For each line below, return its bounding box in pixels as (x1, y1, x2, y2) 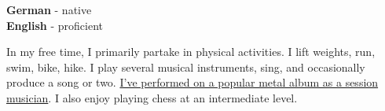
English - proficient (6, 17, 104, 33)
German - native (6, 2, 92, 17)
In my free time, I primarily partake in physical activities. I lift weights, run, (6, 43, 376, 60)
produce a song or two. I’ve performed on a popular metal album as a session (6, 74, 379, 91)
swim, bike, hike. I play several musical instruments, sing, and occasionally (6, 58, 365, 75)
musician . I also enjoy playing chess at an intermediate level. (6, 89, 298, 105)
